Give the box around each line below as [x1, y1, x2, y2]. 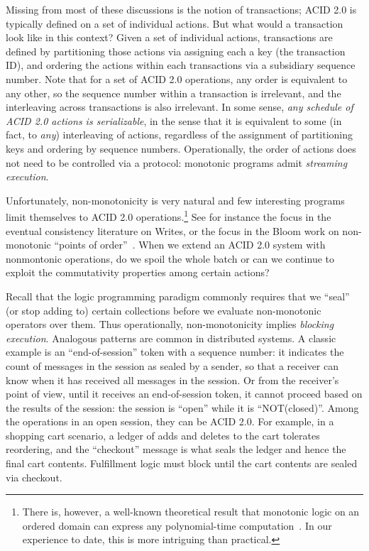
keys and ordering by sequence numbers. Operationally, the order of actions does [6, 141, 356, 156]
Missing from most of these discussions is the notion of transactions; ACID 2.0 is [6, 2, 357, 16]
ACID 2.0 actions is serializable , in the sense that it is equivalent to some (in [6, 113, 342, 128]
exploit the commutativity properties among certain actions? [6, 265, 270, 280]
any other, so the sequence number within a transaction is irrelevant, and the [6, 85, 341, 100]
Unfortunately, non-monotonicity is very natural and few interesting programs [6, 192, 345, 207]
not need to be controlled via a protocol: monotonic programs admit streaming [6, 155, 348, 170]
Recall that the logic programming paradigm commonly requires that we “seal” [6, 288, 350, 303]
